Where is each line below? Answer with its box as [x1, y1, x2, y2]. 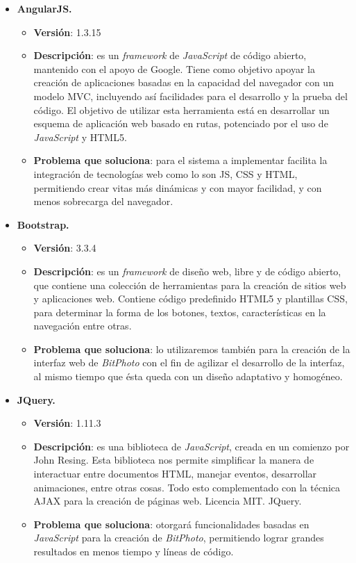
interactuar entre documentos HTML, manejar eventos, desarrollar [33, 466, 317, 481]
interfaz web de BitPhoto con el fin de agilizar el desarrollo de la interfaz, [33, 355, 345, 370]
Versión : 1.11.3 [33, 416, 101, 430]
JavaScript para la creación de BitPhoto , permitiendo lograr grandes [33, 530, 324, 545]
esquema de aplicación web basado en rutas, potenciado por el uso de [33, 116, 328, 131]
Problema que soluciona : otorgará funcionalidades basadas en [33, 516, 310, 531]
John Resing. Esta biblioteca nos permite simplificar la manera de [33, 452, 314, 467]
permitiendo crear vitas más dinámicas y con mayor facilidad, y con [33, 180, 322, 195]
